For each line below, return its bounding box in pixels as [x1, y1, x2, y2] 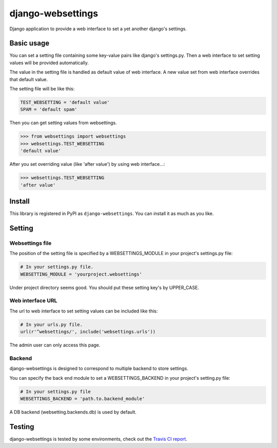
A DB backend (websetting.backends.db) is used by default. [9, 408, 137, 415]
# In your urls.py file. [20, 321, 83, 327]
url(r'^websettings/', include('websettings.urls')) [20, 329, 156, 335]
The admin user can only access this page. [9, 342, 101, 348]
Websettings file [9, 239, 52, 246]
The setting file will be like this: [9, 86, 75, 92]
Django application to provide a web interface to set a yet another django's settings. [9, 26, 187, 32]
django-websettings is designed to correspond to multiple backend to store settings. [9, 365, 188, 372]
